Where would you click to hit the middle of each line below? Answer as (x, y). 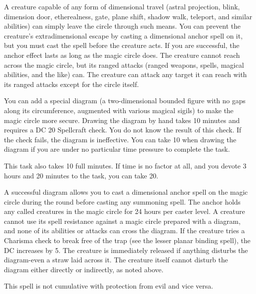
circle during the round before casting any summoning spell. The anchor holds (122, 201)
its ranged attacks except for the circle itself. (71, 84)
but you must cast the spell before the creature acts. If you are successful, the (122, 45)
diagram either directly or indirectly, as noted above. (84, 269)
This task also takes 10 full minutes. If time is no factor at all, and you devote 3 (125, 165)
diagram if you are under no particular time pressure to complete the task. (117, 149)
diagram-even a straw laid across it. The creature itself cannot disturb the (116, 260)
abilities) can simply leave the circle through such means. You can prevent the (122, 26)
